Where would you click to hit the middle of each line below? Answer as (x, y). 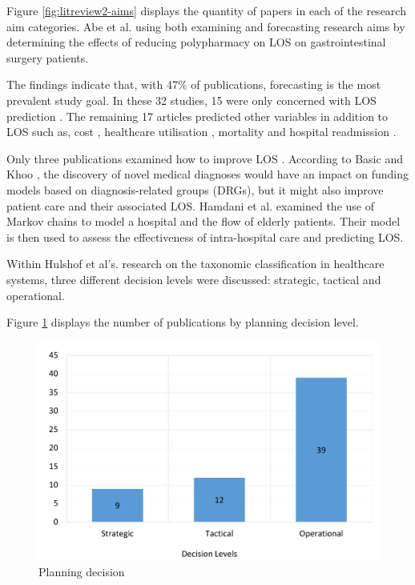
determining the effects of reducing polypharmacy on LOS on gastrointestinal (196, 42)
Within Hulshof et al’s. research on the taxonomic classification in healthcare (195, 264)
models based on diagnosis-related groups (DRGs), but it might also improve (195, 189)
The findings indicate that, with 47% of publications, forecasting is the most (194, 84)
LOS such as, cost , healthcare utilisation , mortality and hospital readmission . (201, 132)
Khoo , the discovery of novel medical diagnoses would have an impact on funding (207, 174)
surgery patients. (48, 57)
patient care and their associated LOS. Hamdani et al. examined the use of (190, 205)
